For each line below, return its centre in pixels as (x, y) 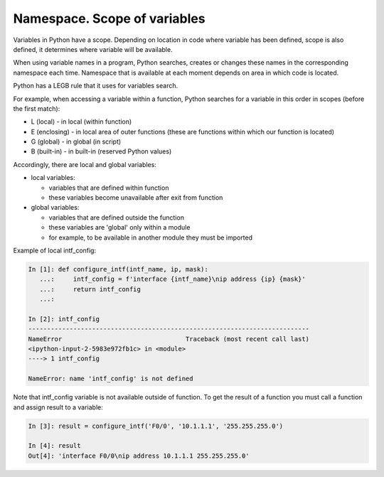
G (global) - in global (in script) (76, 141)
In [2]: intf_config (64, 319)
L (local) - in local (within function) (81, 122)
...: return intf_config (90, 289)
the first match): (37, 108)
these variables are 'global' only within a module (119, 227)
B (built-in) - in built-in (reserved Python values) (101, 151)
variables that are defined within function (109, 188)
